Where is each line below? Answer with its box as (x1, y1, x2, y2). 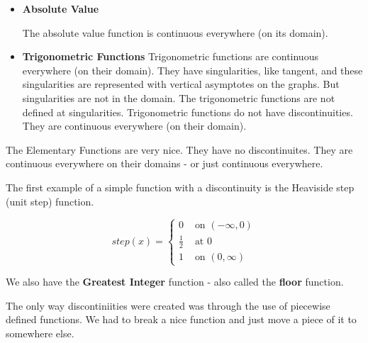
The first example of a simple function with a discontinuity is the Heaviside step (6, 179, 355, 194)
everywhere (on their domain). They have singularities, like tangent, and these (22, 62, 363, 77)
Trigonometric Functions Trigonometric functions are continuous (22, 49, 318, 64)
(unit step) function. (6, 193, 94, 208)
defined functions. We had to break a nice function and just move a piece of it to (6, 312, 357, 327)
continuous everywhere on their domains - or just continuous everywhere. (6, 156, 323, 171)
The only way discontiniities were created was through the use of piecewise (6, 298, 330, 313)
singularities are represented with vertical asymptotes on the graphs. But (22, 77, 340, 91)
